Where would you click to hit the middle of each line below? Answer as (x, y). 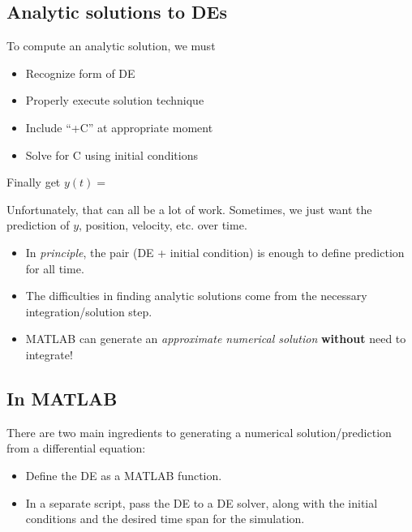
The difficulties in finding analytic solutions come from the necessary (196, 296)
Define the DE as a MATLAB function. (124, 475)
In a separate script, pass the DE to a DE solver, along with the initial (202, 502)
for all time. (55, 268)
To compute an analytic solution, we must (111, 46)
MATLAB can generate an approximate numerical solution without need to (216, 339)
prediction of (38, 225)
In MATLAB (62, 398)
